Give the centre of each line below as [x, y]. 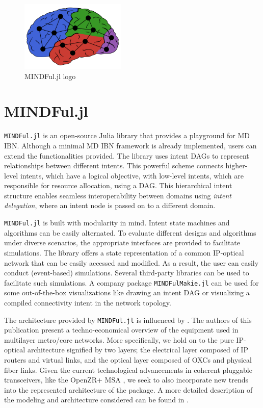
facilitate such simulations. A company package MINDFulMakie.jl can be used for [131, 282]
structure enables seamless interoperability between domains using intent [118, 195]
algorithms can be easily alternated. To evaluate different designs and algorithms [130, 232]
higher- [236, 165]
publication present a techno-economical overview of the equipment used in [121, 330]
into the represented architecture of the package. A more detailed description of [128, 389]
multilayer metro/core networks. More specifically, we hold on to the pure [119, 339]
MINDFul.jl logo [50, 76]
